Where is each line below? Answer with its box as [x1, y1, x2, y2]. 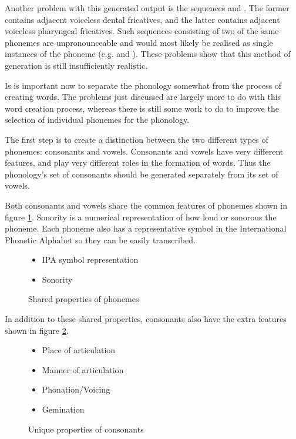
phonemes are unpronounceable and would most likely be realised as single [5, 36, 273, 48]
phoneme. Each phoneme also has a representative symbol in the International [5, 222, 287, 234]
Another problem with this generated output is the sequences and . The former [5, 2, 290, 14]
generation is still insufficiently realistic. [5, 59, 148, 71]
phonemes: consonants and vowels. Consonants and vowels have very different [5, 145, 284, 157]
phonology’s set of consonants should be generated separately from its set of [5, 167, 278, 180]
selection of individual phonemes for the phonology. [5, 113, 190, 126]
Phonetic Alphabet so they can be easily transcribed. [5, 233, 196, 246]
